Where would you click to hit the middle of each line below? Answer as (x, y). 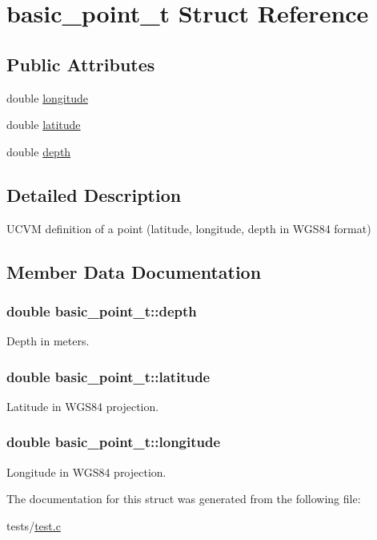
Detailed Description (94, 194)
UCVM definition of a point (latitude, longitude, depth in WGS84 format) (189, 228)
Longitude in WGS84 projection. (86, 471)
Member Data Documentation (134, 271)
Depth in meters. (48, 341)
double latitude (44, 125)
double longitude (47, 97)
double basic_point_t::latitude (108, 376)
